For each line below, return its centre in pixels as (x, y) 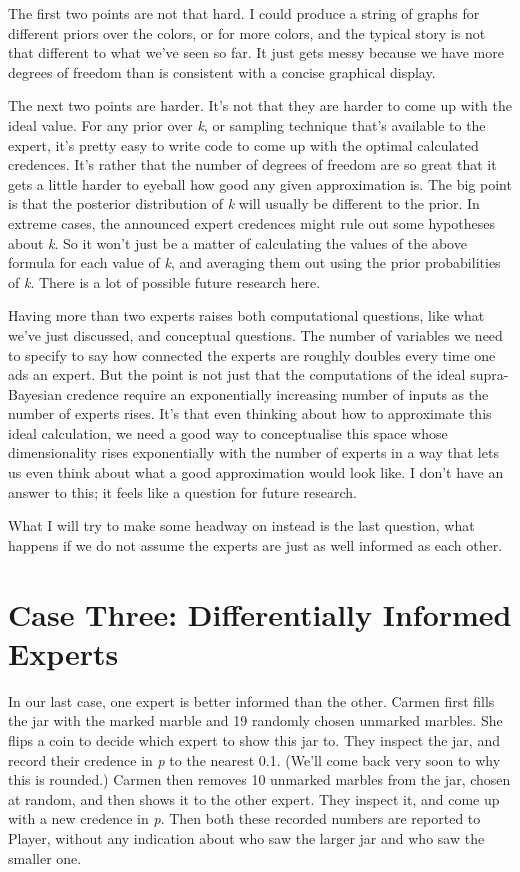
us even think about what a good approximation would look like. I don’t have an (256, 472)
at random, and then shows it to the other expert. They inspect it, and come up (254, 798)
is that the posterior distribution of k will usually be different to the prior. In (244, 203)
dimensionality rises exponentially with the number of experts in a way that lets (253, 452)
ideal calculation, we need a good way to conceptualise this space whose (228, 432)
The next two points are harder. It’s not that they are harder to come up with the (260, 105)
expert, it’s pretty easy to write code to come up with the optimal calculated (243, 144)
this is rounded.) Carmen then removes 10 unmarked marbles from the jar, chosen (259, 779)
